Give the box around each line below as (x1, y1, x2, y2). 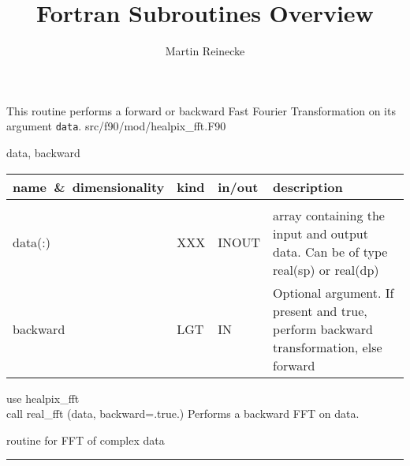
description (273, 177, 343, 196)
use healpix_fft (6, 389, 80, 406)
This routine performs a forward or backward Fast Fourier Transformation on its (6, 102, 396, 118)
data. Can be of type (273, 242, 388, 261)
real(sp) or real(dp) (273, 260, 379, 279)
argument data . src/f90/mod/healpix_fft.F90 (6, 118, 226, 134)
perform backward (273, 319, 373, 338)
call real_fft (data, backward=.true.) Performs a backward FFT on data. (6, 405, 360, 422)
